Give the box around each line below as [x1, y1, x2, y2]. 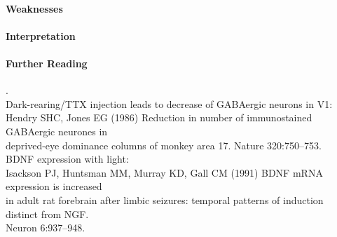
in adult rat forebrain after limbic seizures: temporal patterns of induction [6, 192, 324, 207]
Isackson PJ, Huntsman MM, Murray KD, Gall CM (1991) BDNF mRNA [6, 165, 323, 180]
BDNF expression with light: [6, 151, 129, 166]
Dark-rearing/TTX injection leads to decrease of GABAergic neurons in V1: [6, 96, 333, 111]
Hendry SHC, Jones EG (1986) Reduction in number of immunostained [6, 110, 312, 125]
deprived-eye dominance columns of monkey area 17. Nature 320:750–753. [6, 137, 322, 152]
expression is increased [6, 179, 102, 194]
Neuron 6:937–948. [6, 220, 85, 235]
